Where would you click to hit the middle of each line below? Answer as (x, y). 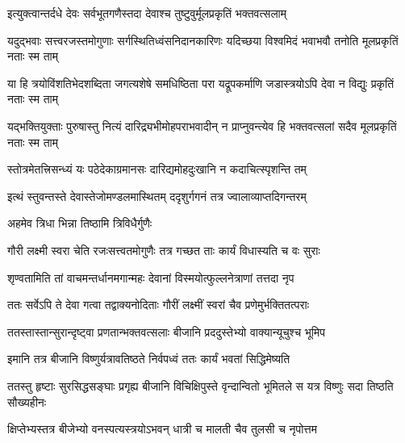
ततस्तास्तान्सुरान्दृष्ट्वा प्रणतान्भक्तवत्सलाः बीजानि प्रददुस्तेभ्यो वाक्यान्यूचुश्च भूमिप (166, 331)
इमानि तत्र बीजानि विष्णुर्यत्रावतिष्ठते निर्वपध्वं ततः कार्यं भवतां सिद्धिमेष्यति (149, 359)
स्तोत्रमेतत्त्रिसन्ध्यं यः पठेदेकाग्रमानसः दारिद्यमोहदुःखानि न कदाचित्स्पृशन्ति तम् (157, 169)
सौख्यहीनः (27, 401)
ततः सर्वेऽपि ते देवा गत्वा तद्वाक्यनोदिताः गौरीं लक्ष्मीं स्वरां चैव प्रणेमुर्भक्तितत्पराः (158, 305)
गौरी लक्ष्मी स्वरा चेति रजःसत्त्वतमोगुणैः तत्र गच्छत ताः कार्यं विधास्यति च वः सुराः (164, 250)
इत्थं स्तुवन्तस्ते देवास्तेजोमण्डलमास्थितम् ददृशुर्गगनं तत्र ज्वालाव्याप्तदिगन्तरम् (157, 196)
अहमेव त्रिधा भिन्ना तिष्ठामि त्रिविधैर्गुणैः (80, 223)
